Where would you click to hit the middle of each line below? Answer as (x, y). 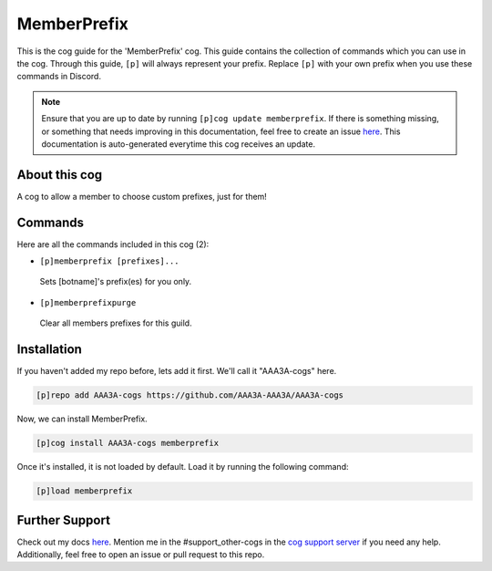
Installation (49, 350)
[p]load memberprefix (84, 491)
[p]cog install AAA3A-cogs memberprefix (127, 443)
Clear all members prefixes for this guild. (116, 323)
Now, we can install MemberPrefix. (82, 419)
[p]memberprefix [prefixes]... (109, 261)
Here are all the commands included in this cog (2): (113, 244)
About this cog (60, 175)
